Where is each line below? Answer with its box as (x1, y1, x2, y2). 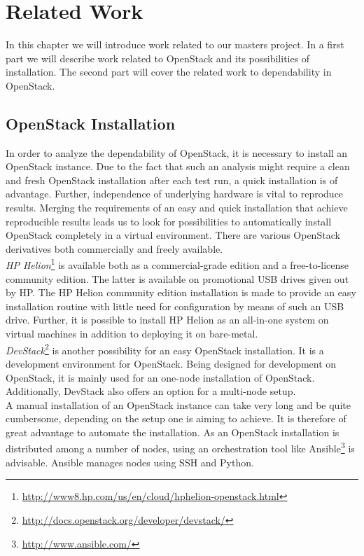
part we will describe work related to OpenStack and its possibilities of (6, 50, 310, 65)
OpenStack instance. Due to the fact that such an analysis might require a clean (6, 159, 350, 174)
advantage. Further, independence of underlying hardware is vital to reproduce (6, 186, 344, 201)
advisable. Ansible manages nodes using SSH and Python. (6, 454, 254, 469)
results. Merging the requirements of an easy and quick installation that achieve (6, 200, 348, 215)
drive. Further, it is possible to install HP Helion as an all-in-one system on (6, 312, 329, 327)
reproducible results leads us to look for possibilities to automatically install (6, 214, 332, 228)
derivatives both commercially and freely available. (6, 241, 223, 256)
